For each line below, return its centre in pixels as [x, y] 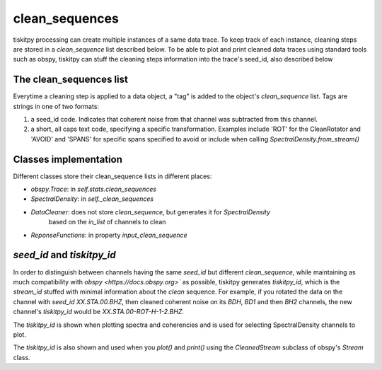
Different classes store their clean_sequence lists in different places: [112, 176]
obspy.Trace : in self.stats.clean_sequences [94, 189]
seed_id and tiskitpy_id [64, 255]
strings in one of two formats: [56, 106]
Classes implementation [68, 159]
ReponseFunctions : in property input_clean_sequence [109, 235]
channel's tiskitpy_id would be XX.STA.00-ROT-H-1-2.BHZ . [98, 312]
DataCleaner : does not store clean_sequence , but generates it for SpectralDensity [151, 212]
